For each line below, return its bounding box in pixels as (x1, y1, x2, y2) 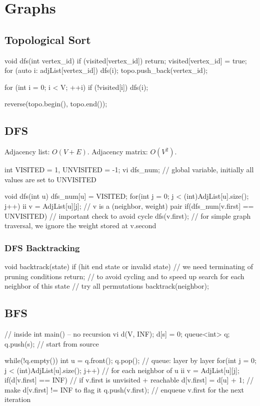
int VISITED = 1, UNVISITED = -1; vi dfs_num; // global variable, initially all (4, 164, 254, 175)
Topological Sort (4, 31, 91, 47)
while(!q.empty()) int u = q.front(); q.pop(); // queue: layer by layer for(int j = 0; (4, 355, 256, 366)
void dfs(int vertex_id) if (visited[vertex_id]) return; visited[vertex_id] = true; (4, 55, 247, 65)
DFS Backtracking (4, 241, 80, 254)
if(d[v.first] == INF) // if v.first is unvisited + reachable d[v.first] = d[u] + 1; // (4, 375, 254, 385)
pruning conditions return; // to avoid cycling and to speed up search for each (4, 271, 244, 281)
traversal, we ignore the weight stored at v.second (4, 220, 156, 231)
